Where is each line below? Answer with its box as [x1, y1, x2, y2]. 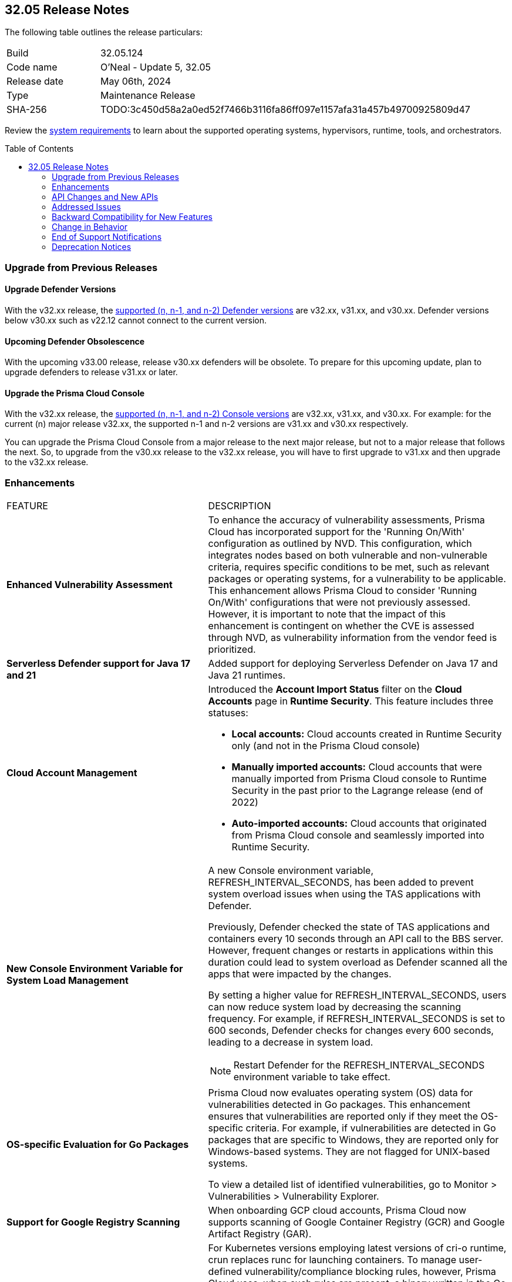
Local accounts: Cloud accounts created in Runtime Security [231, 728, 502, 740]
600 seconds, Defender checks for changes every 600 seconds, [208, 1024, 494, 1037]
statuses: [208, 707, 248, 719]
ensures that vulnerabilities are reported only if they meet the [208, 1110, 479, 1123]
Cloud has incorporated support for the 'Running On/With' [208, 526, 465, 538]
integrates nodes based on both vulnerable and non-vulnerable [208, 549, 488, 562]
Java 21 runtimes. [208, 669, 286, 682]
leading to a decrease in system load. [208, 1036, 373, 1049]
